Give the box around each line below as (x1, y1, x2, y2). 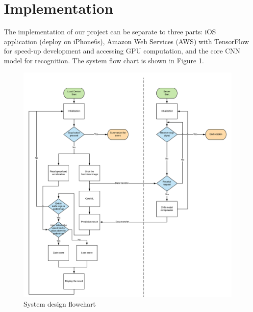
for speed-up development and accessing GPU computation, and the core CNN (4, 46, 241, 56)
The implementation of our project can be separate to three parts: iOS (4, 26, 216, 37)
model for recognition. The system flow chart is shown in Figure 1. (4, 55, 204, 65)
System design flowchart (24, 299, 96, 309)
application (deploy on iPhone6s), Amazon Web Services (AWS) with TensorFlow (4, 36, 249, 46)
